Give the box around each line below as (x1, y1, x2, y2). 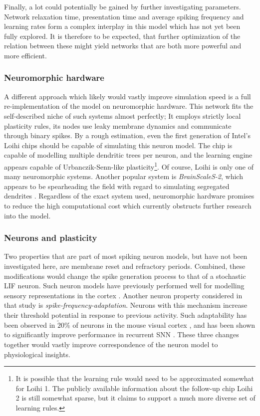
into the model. (4, 210, 51, 220)
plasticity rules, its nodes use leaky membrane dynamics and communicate (4, 120, 232, 131)
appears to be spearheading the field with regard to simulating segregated (4, 181, 230, 191)
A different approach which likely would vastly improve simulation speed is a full (4, 91, 251, 101)
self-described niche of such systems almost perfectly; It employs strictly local (4, 110, 241, 121)
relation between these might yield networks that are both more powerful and (4, 40, 242, 51)
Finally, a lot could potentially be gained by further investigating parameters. (4, 1, 241, 11)
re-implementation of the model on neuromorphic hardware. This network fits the (4, 101, 254, 111)
